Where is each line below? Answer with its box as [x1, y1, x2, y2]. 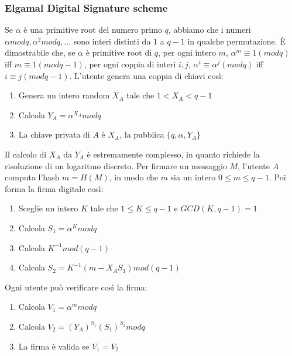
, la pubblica [119, 128, 164, 141]
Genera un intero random [18, 89, 110, 101]
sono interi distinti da [73, 35, 151, 47]
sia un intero [170, 171, 216, 183]
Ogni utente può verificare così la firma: [5, 280, 147, 293]
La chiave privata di [18, 128, 90, 141]
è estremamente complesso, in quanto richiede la [87, 148, 260, 160]
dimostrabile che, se [5, 46, 75, 59]
